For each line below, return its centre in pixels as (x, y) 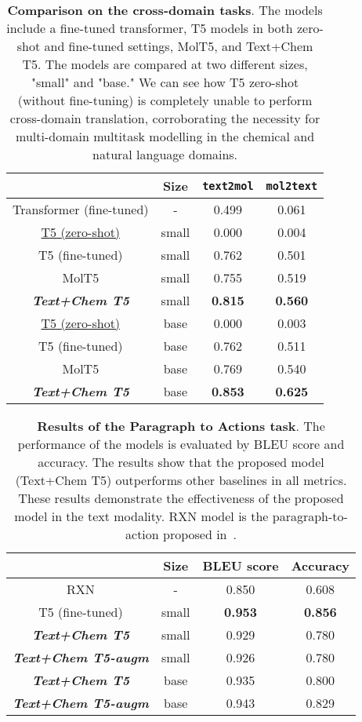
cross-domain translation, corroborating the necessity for (165, 118)
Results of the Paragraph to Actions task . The (181, 426)
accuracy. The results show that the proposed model (181, 462)
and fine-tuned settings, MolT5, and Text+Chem (179, 46)
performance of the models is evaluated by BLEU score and (181, 444)
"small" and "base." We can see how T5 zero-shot (165, 82)
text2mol (228, 186)
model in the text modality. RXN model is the (141, 516)
